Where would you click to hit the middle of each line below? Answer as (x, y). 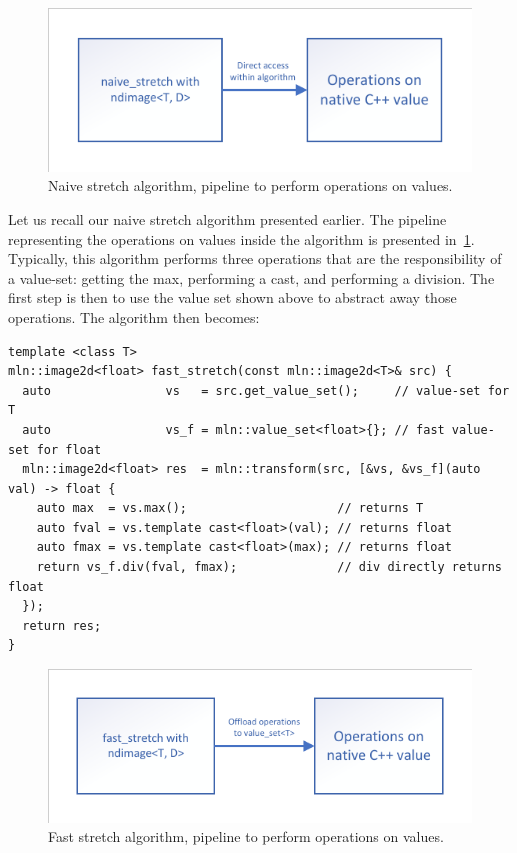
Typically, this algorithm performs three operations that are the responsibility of (255, 258)
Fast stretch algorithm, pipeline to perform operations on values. (246, 836)
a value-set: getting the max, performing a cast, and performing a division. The (251, 277)
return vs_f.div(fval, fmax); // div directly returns (269, 567)
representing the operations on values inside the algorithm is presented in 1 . (241, 238)
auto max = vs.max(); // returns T (230, 508)
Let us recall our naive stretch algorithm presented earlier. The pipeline (227, 218)
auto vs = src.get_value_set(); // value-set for (266, 390)
